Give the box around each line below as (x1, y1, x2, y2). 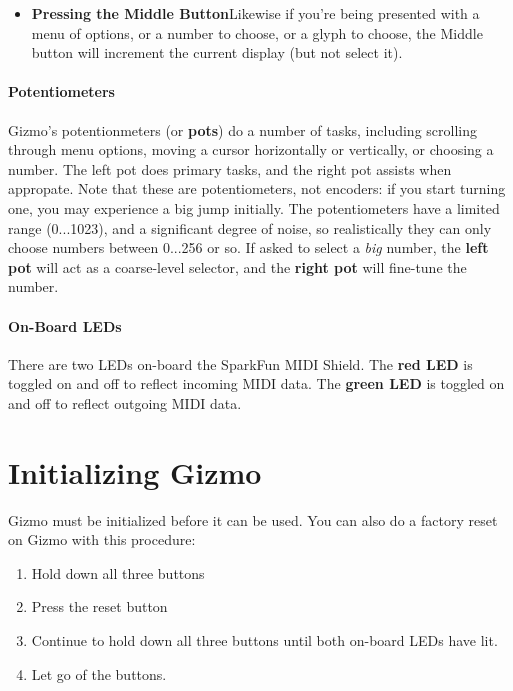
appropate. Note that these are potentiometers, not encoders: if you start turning (8, 178, 506, 199)
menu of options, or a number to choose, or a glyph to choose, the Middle (31, 22, 483, 43)
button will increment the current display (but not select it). (31, 42, 403, 63)
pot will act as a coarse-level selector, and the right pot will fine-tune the (8, 256, 467, 277)
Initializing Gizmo (8, 451, 262, 492)
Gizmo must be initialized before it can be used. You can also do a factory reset (8, 509, 498, 530)
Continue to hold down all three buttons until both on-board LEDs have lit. (31, 630, 498, 650)
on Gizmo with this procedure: (8, 529, 196, 550)
